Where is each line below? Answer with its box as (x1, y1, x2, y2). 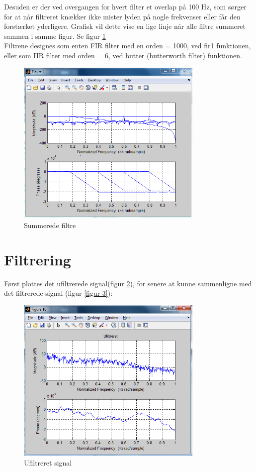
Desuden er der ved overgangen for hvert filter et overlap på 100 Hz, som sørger (4, 1, 247, 11)
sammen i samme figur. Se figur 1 (4, 30, 106, 41)
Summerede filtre (24, 220, 76, 231)
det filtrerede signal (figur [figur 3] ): (4, 288, 113, 298)
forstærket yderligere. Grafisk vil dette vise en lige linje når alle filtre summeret (4, 21, 246, 31)
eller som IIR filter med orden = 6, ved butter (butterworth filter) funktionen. (4, 50, 242, 60)
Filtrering (4, 249, 71, 269)
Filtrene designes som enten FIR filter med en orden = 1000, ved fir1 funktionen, (4, 40, 251, 51)
